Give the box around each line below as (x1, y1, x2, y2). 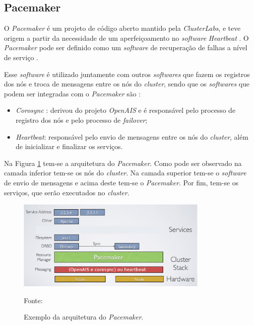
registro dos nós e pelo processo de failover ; (15, 114, 147, 125)
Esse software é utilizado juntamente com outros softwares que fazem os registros (4, 69, 250, 79)
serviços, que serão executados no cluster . (4, 187, 129, 197)
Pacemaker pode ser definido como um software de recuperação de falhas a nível (4, 42, 248, 53)
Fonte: (24, 295, 43, 305)
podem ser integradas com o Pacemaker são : (4, 88, 141, 98)
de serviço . (4, 52, 38, 62)
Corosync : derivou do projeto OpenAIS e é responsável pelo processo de (15, 105, 236, 115)
